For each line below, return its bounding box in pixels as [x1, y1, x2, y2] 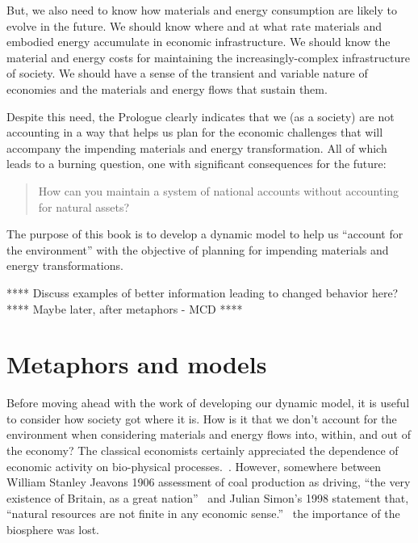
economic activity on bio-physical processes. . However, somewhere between [6, 457, 381, 474]
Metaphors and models [6, 347, 267, 381]
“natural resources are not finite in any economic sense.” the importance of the [6, 505, 400, 522]
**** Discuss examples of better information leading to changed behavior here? [6, 284, 399, 301]
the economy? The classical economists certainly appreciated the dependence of [6, 442, 399, 458]
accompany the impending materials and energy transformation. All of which [6, 139, 387, 156]
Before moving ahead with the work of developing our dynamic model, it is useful [6, 394, 410, 411]
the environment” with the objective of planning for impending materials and [6, 241, 389, 258]
